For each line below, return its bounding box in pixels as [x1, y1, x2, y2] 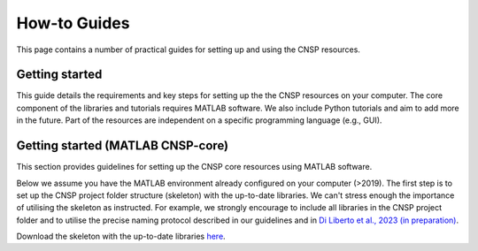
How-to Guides [16, 13, 130, 33]
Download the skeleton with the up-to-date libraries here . [16, 231, 226, 242]
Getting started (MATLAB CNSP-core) [16, 138, 229, 154]
